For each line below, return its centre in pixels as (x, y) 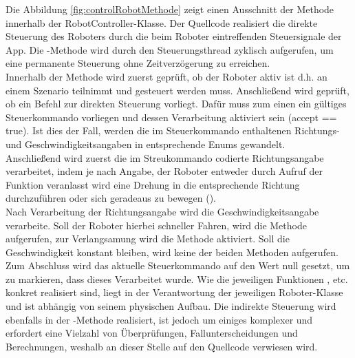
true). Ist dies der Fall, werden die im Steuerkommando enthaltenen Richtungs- (173, 130)
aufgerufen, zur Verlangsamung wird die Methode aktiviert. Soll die (148, 239)
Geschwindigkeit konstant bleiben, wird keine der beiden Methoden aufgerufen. (172, 252)
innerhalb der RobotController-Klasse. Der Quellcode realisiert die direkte (162, 22)
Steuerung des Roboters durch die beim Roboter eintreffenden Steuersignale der (174, 36)
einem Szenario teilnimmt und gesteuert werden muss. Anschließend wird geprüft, (177, 90)
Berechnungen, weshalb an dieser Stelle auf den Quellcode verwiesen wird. (162, 346)
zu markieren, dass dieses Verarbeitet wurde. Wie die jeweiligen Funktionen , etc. (177, 278)
